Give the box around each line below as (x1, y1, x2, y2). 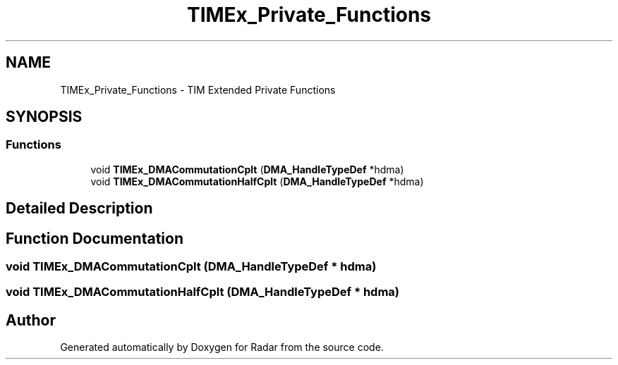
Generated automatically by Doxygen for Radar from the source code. (60, 341, 384, 354)
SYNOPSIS (6, 108, 83, 126)
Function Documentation (6, 229, 183, 247)
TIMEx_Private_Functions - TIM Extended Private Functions (60, 83, 336, 96)
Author (6, 311, 56, 329)
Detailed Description (6, 199, 153, 218)
